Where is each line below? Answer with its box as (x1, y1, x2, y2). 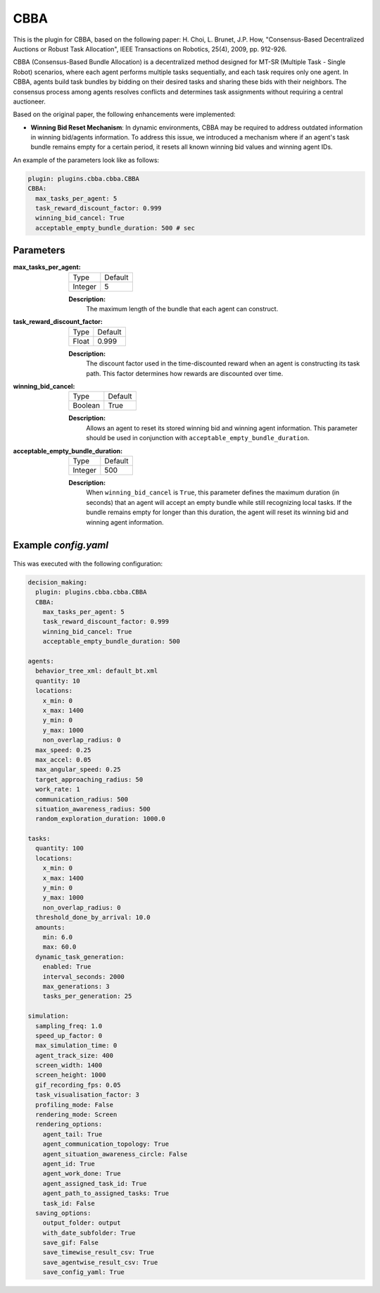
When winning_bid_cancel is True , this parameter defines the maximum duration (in (86, 488, 340, 496)
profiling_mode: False (35, 1101, 114, 1108)
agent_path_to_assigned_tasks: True (42, 1189, 169, 1197)
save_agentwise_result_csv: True (42, 1258, 158, 1266)
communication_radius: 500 (35, 795, 129, 803)
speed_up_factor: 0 (35, 1032, 103, 1039)
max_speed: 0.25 (35, 746, 91, 754)
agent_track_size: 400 (35, 1051, 114, 1059)
